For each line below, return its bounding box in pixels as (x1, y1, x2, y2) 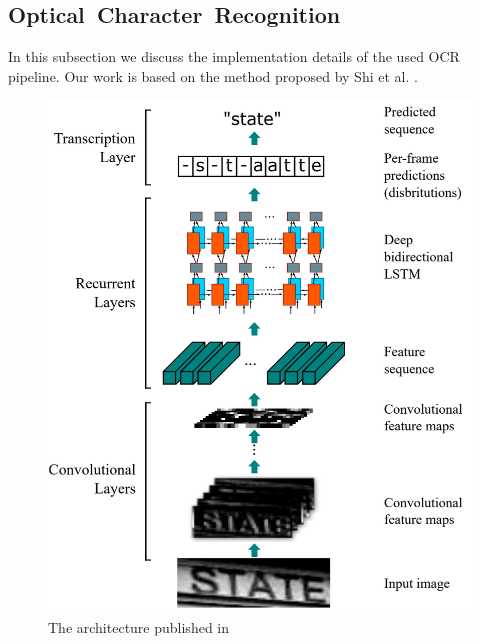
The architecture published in (48, 617, 230, 638)
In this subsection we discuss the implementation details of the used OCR (8, 46, 460, 67)
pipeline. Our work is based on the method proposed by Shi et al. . (8, 65, 418, 86)
